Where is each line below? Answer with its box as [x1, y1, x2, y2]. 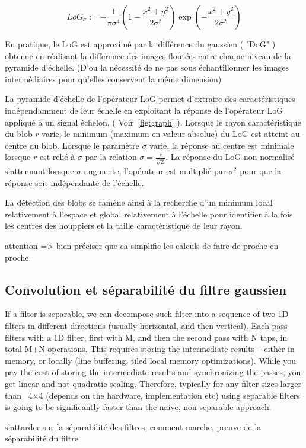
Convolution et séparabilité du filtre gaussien [5, 280, 287, 298]
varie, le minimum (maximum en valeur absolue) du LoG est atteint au [42, 127, 300, 140]
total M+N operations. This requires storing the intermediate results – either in [5, 343, 295, 355]
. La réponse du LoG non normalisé [165, 151, 295, 163]
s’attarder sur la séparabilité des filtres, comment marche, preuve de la [5, 420, 262, 433]
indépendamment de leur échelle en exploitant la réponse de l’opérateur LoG [5, 104, 283, 116]
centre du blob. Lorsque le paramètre [5, 139, 139, 151]
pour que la [240, 165, 282, 177]
